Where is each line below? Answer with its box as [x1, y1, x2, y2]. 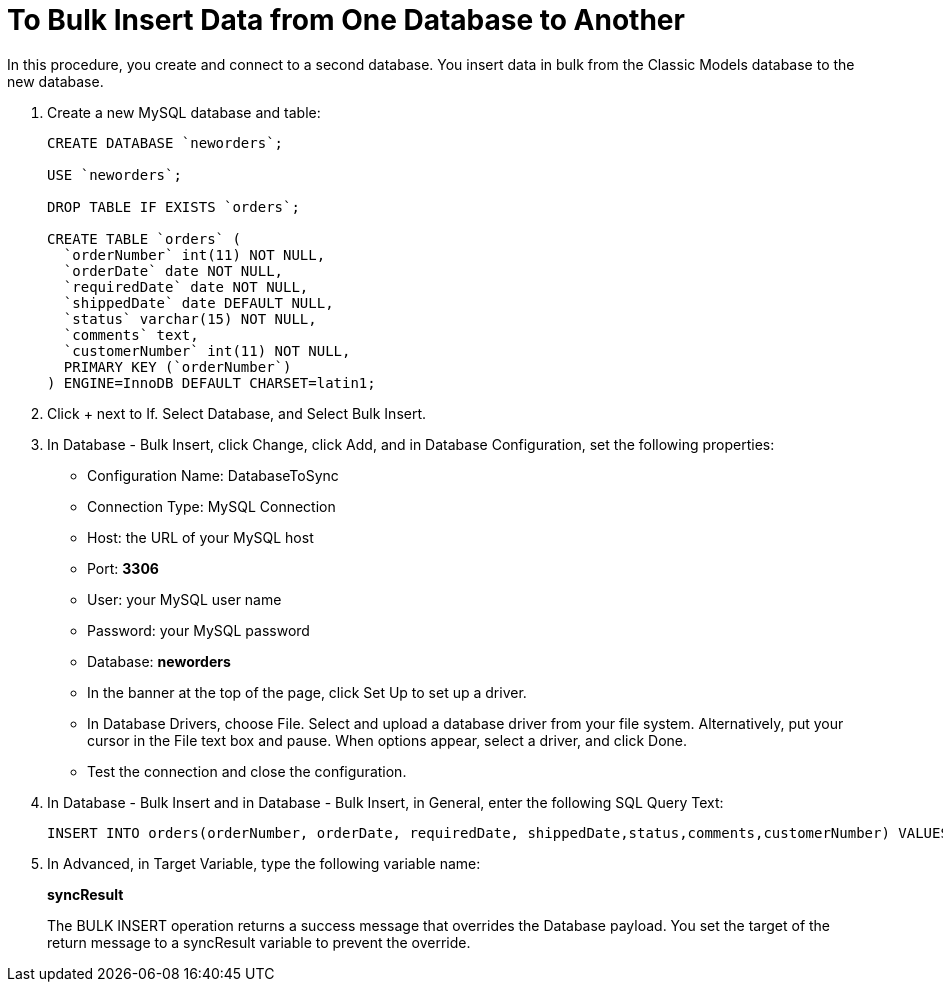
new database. [7, 72, 104, 90]
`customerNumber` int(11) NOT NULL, [63, 342, 351, 359]
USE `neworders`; [47, 166, 182, 183]
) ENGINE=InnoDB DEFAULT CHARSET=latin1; [47, 374, 376, 391]
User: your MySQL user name [87, 590, 282, 608]
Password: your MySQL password [87, 621, 310, 639]
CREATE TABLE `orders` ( [47, 230, 241, 247]
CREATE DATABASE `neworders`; [47, 134, 284, 151]
